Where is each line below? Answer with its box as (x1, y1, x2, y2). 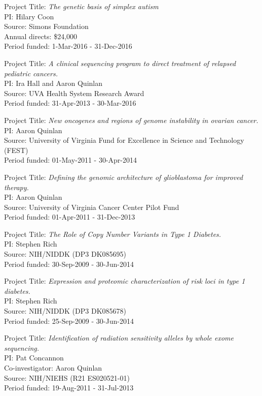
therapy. (4, 181, 29, 192)
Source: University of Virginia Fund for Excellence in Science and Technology (4, 135, 244, 145)
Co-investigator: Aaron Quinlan (4, 362, 102, 373)
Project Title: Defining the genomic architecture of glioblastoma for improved (4, 171, 243, 182)
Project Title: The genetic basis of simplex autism (4, 1, 159, 11)
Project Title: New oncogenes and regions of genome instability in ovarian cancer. (4, 114, 258, 125)
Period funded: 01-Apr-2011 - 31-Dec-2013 (4, 211, 135, 222)
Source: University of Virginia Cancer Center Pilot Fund (4, 201, 179, 212)
